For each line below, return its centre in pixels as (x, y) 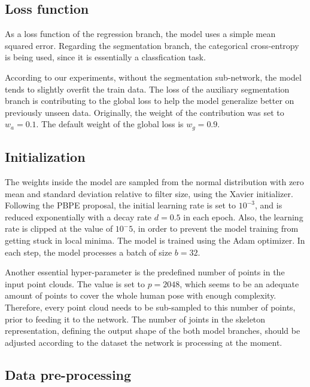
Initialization (45, 157)
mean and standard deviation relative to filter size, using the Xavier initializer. (149, 193)
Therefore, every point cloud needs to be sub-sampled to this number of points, (150, 307)
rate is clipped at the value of (59, 228)
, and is (268, 205)
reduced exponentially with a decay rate (78, 216)
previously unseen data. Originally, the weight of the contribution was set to (145, 112)
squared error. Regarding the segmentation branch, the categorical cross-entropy (152, 45)
